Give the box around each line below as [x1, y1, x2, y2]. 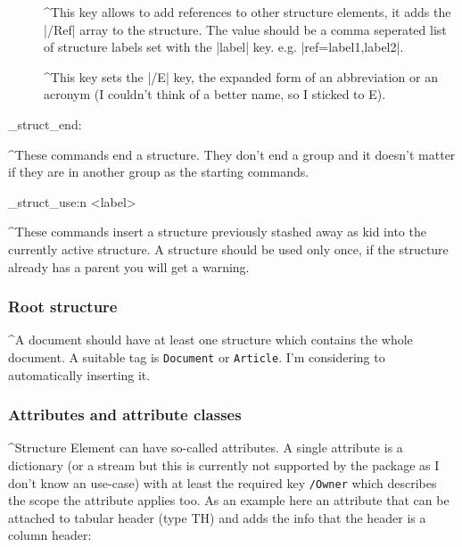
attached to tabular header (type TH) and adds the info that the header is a [8, 508, 426, 526]
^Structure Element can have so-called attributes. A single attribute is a [8, 438, 403, 457]
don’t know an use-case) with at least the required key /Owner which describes [8, 473, 437, 492]
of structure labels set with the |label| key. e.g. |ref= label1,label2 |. [44, 37, 404, 56]
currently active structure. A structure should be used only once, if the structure [8, 239, 449, 258]
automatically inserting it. [8, 365, 151, 384]
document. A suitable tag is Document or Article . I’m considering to [8, 347, 385, 366]
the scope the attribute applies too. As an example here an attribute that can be [8, 491, 450, 510]
